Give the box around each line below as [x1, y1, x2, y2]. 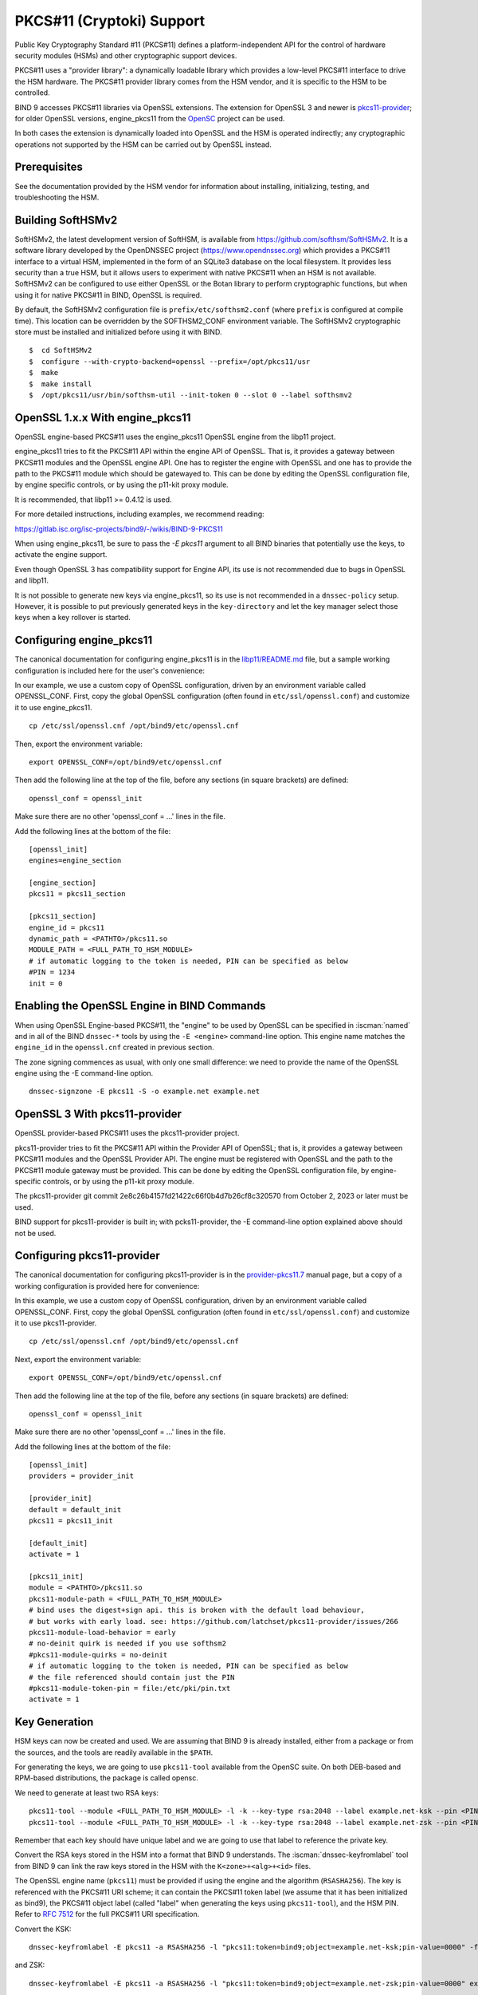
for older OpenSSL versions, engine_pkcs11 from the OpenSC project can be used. [14, 113, 285, 123]
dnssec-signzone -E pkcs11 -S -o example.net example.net [29, 1087, 261, 1096]
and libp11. [14, 575, 49, 586]
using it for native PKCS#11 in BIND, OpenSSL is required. [14, 290, 202, 299]
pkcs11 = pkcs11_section [29, 890, 126, 899]
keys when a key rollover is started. [14, 613, 131, 622]
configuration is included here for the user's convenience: [14, 666, 206, 675]
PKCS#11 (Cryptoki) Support [14, 12, 206, 30]
